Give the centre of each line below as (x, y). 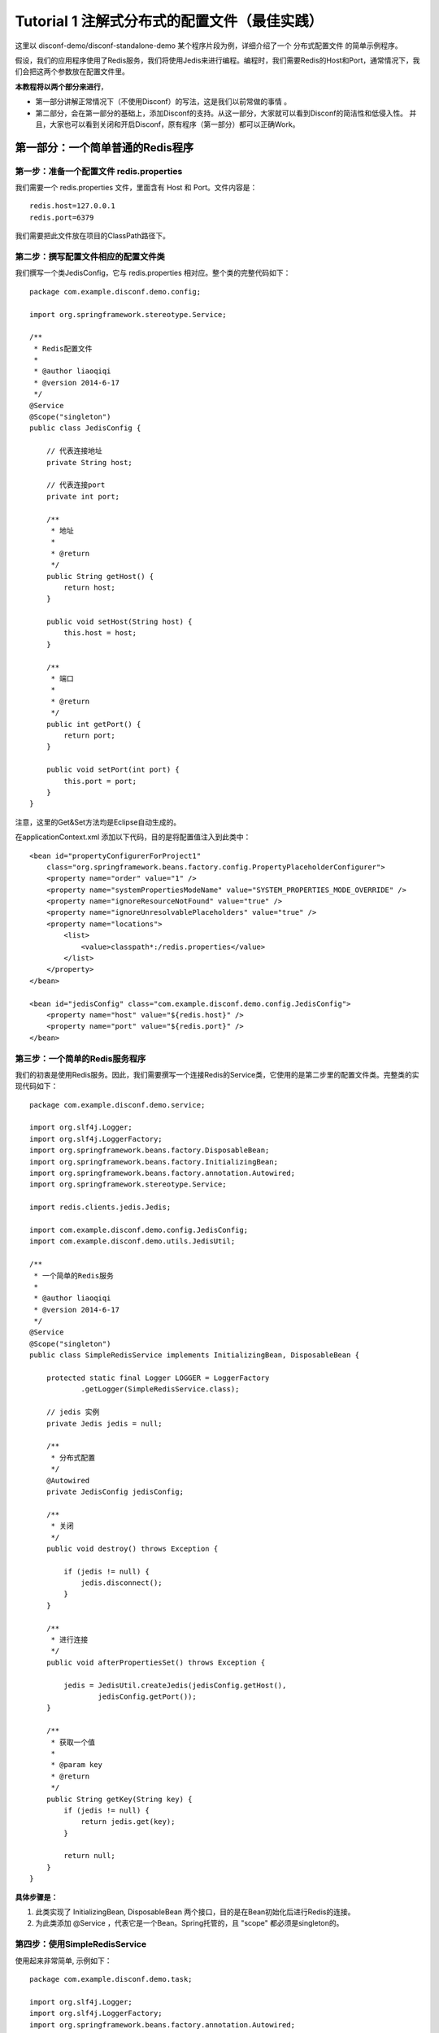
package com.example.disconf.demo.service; (117, 1105)
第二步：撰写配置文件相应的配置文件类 (90, 256)
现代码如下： (37, 1086)
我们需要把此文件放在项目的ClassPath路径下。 (92, 236)
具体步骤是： (37, 1897)
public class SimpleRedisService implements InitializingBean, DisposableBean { (195, 1355)
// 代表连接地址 (74, 451)
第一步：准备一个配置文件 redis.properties (99, 171)
